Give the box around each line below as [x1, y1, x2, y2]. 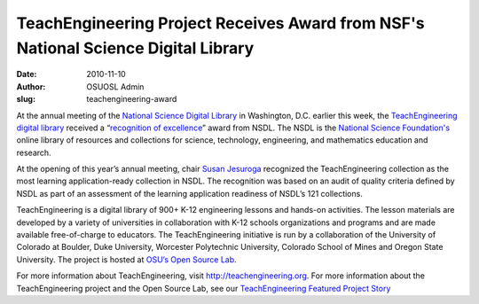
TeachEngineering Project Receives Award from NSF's [16, 13, 425, 33]
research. [16, 147, 52, 158]
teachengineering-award [86, 94, 177, 105]
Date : [16, 69, 37, 80]
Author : [16, 81, 46, 92]
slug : [16, 94, 35, 105]
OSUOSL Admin [86, 81, 145, 92]
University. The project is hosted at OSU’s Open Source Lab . [16, 253, 237, 265]
